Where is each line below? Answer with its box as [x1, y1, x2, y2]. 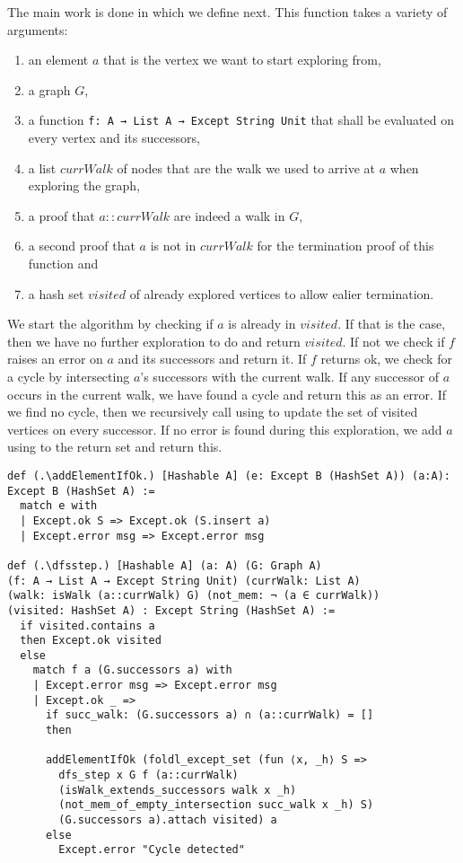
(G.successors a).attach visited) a [58, 814, 277, 827]
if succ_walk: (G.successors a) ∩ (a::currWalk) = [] [45, 709, 374, 722]
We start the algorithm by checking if [7, 314, 214, 333]
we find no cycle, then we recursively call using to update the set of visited [7, 402, 418, 421]
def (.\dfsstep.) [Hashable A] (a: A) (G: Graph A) [7, 559, 322, 572]
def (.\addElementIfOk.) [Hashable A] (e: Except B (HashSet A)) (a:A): [7, 469, 450, 482]
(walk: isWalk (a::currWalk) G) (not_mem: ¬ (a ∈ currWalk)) [7, 589, 380, 603]
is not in [150, 236, 197, 255]
